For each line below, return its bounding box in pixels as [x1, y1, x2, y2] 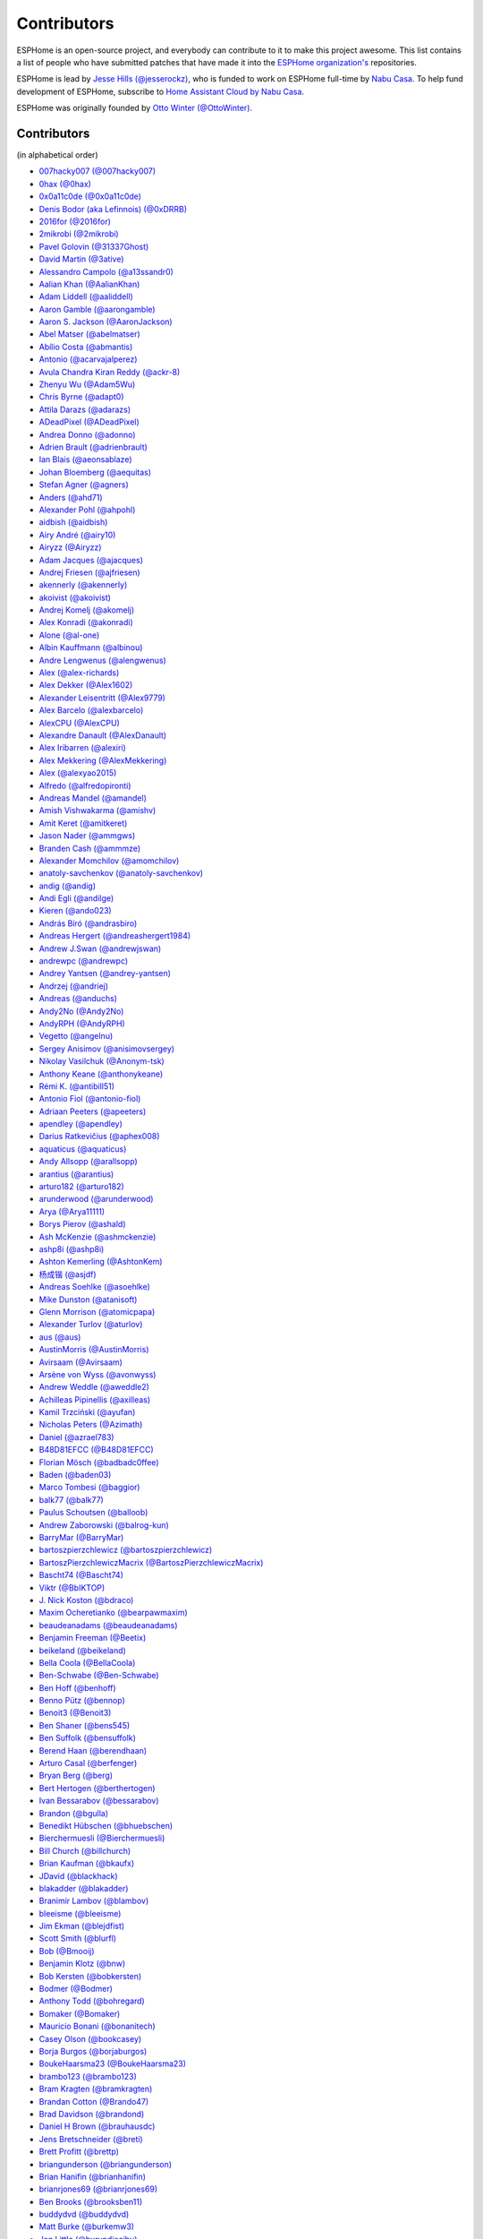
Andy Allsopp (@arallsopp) [38, 1156, 138, 1167]
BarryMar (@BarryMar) [38, 1531, 124, 1542]
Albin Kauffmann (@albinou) [38, 642, 143, 653]
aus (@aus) [38, 1331, 81, 1343]
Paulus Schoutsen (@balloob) [38, 1507, 148, 1518]
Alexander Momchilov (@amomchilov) [38, 855, 180, 866]
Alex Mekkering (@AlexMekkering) [38, 755, 167, 766]
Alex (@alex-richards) [38, 667, 120, 678]
